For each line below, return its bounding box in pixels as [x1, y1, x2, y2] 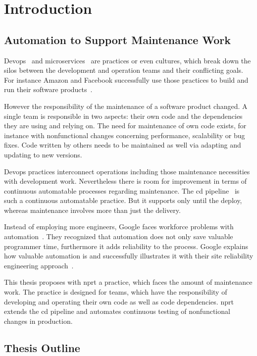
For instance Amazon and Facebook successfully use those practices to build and [4, 74, 249, 85]
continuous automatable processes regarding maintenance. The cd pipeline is [4, 185, 240, 196]
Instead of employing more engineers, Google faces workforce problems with [4, 221, 234, 232]
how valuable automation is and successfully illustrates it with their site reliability [4, 251, 254, 261]
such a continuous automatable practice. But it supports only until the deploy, [4, 195, 242, 205]
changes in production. [4, 315, 73, 326]
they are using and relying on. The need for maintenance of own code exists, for [4, 120, 247, 131]
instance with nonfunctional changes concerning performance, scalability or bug [4, 130, 245, 140]
